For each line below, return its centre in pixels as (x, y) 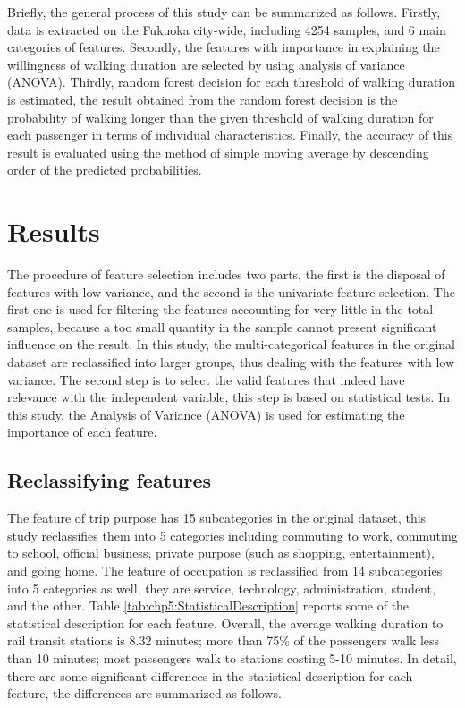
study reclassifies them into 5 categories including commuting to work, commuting (232, 535)
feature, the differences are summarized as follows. (144, 693)
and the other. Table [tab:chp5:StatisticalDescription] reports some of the (208, 606)
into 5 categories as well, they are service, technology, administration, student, (221, 588)
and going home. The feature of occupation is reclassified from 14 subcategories (225, 570)
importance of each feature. (82, 432)
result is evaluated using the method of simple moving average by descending (218, 152)
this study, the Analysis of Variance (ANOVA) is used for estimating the (206, 414)
